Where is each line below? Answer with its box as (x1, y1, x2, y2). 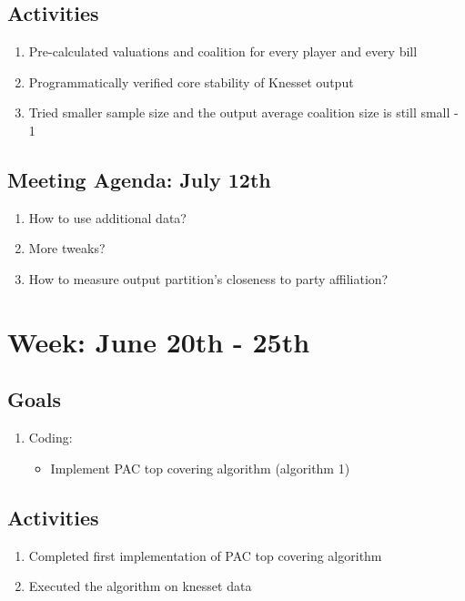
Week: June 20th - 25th (7, 322, 310, 360)
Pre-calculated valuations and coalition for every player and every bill (28, 42, 418, 61)
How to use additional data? (28, 208, 187, 227)
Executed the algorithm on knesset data (28, 576, 252, 596)
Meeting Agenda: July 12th (7, 165, 271, 193)
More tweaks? (28, 239, 106, 258)
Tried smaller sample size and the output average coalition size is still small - (28, 103, 459, 122)
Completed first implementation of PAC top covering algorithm (28, 545, 382, 565)
